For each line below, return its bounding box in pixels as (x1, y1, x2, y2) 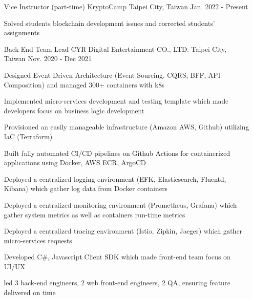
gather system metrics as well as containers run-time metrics (4, 209, 185, 219)
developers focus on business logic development (4, 105, 145, 115)
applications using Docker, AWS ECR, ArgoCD (4, 157, 146, 168)
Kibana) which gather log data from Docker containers (4, 183, 168, 193)
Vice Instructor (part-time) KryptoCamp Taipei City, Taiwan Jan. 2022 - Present (4, 1, 248, 11)
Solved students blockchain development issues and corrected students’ (4, 18, 215, 28)
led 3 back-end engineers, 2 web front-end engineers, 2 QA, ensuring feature (4, 278, 231, 288)
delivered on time (4, 287, 56, 298)
